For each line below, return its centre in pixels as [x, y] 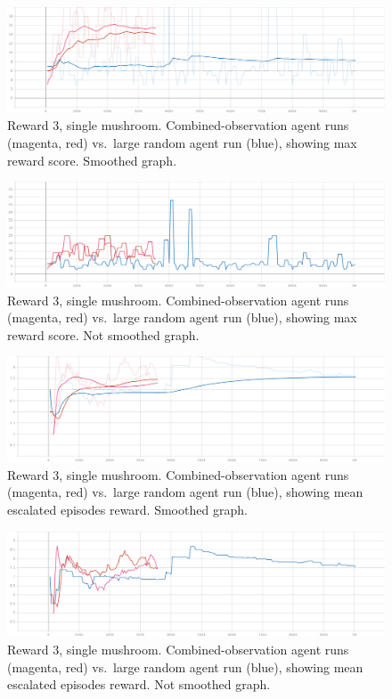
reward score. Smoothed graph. [92, 160]
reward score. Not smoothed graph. [103, 334]
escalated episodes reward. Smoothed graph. [127, 510]
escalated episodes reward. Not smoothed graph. [139, 684]
